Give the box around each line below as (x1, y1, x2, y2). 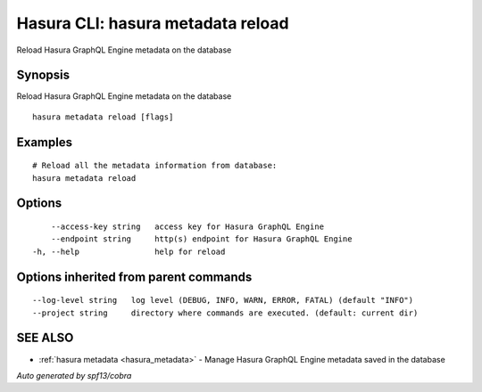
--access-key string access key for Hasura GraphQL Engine (50, 222, 325, 232)
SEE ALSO (16, 331, 74, 346)
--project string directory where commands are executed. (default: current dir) (32, 307, 419, 318)
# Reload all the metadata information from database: (32, 160, 278, 171)
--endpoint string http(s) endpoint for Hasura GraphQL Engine (50, 234, 353, 244)
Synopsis (16, 68, 71, 83)
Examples (16, 135, 73, 150)
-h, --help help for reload (32, 246, 226, 257)
